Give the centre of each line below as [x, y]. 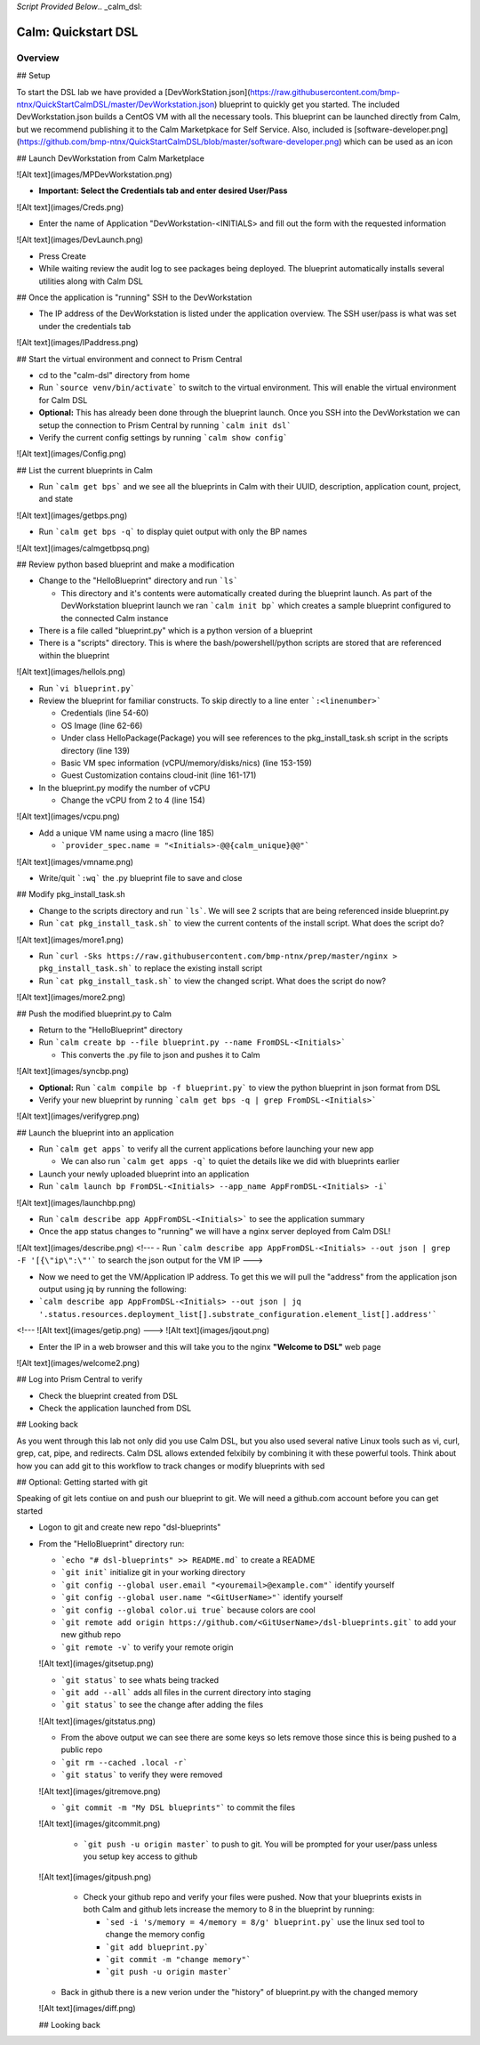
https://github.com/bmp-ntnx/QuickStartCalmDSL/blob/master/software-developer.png [179, 141]
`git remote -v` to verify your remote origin [148, 1647]
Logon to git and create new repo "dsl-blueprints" [130, 1527]
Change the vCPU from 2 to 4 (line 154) [133, 800]
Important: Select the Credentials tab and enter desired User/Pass [163, 190]
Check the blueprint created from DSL [108, 1395]
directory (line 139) [96, 750]
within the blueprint [74, 655]
